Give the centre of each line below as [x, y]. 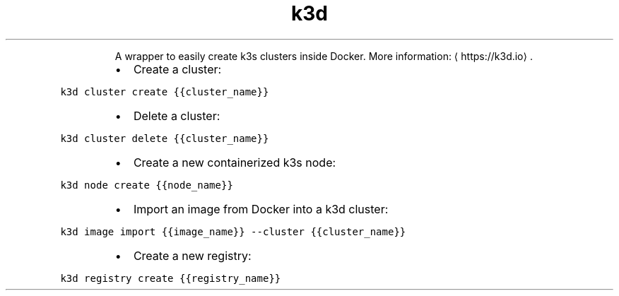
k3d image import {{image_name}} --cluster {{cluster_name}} [233, 231]
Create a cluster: [177, 69]
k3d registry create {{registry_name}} [171, 278]
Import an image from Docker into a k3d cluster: [261, 209]
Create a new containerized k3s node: [235, 162]
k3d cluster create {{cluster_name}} [165, 91]
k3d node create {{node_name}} [147, 185]
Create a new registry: [192, 255]
